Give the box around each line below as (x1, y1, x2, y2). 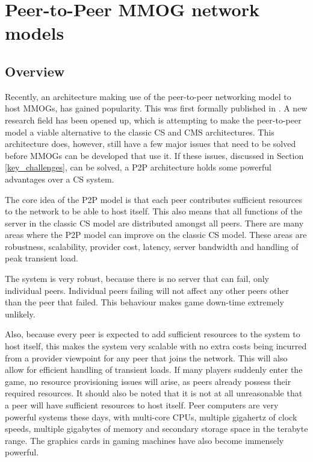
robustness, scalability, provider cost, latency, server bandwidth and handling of (5, 240, 299, 252)
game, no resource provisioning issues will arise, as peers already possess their (5, 375, 291, 387)
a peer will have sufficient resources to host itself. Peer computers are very (5, 399, 279, 411)
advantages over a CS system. (5, 172, 114, 185)
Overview (5, 61, 65, 80)
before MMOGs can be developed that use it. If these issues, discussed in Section (5, 149, 304, 161)
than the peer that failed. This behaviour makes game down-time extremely (5, 296, 284, 308)
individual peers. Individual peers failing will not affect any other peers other (5, 284, 289, 296)
